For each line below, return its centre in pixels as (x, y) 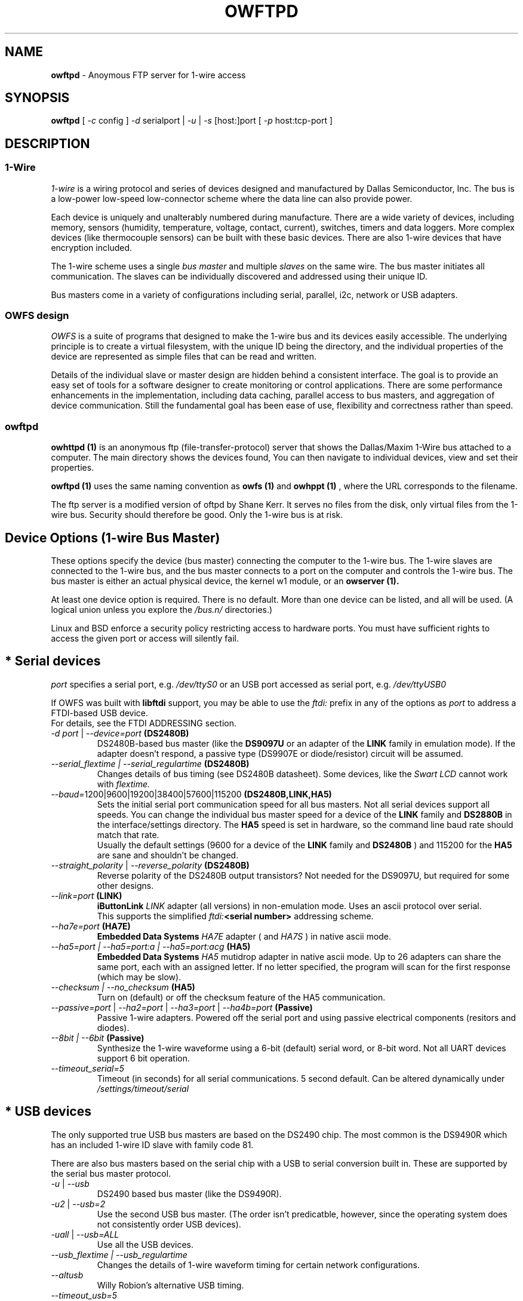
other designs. (125, 885)
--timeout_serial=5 (88, 1068)
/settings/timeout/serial (143, 1088)
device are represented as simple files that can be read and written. (184, 357)
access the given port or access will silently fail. (145, 638)
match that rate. (128, 834)
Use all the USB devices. (145, 1244)
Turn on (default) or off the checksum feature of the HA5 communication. (241, 997)
